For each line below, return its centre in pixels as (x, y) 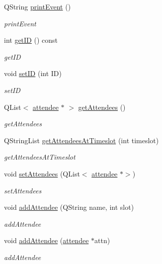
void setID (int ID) (33, 73)
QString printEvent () (38, 6)
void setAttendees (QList (42, 173)
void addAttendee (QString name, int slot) (69, 207)
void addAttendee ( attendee (46, 240)
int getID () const (31, 40)
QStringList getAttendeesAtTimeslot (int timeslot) (81, 140)
